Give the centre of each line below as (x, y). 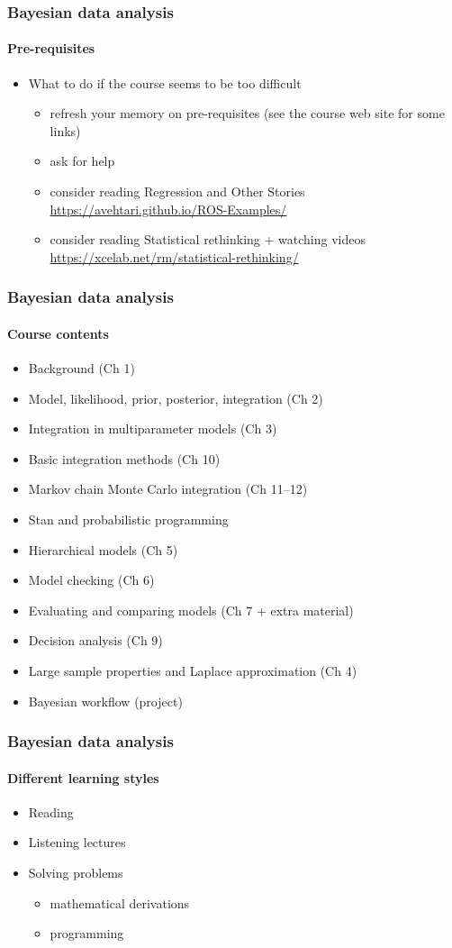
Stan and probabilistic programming (128, 519)
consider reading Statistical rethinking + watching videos (208, 239)
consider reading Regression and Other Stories (177, 191)
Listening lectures (77, 842)
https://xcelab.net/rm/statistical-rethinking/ (174, 256)
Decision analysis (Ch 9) (95, 640)
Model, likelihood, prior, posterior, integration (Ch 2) (176, 398)
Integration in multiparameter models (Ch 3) (153, 428)
